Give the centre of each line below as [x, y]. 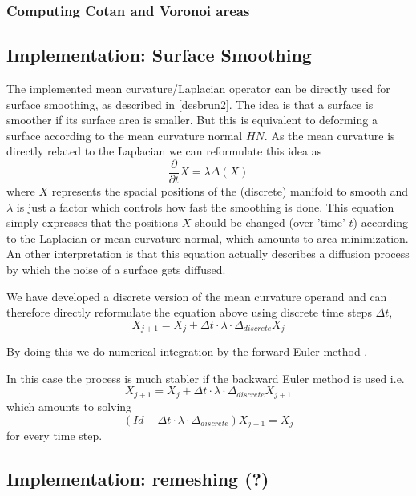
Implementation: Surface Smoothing [159, 55]
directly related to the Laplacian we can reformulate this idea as [164, 151]
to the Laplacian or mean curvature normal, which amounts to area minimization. [208, 238]
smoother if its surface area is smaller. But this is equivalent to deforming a [192, 120]
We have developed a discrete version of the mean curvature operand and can [197, 296]
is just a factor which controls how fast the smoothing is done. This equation [205, 206]
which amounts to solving [69, 406]
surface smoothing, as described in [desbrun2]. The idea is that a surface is [190, 104]
